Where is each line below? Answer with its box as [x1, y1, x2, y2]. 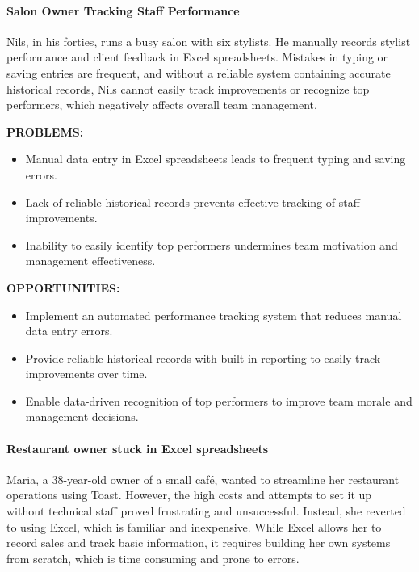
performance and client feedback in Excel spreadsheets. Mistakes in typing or [6, 48, 388, 65]
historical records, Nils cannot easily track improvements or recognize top [6, 80, 370, 97]
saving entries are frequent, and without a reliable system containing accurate [6, 64, 391, 81]
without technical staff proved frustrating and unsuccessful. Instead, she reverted [6, 503, 406, 519]
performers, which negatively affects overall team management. [6, 96, 317, 113]
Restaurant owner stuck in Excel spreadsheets [6, 440, 269, 456]
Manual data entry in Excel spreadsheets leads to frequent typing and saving [25, 150, 406, 167]
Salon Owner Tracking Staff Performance [6, 2, 240, 19]
